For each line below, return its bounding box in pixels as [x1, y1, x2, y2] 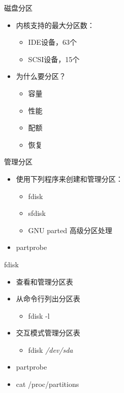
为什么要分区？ [16, 71, 66, 81]
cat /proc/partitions [16, 379, 79, 389]
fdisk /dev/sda [28, 344, 73, 355]
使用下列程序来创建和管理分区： [16, 173, 123, 184]
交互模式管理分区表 [16, 327, 80, 338]
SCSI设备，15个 [28, 53, 80, 64]
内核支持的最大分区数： [16, 19, 95, 30]
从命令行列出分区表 [16, 293, 80, 304]
